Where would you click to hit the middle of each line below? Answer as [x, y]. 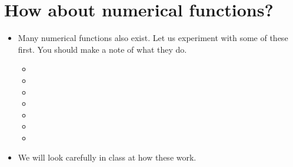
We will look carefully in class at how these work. [107, 157]
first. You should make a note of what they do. [102, 49]
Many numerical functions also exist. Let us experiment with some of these [153, 38]
